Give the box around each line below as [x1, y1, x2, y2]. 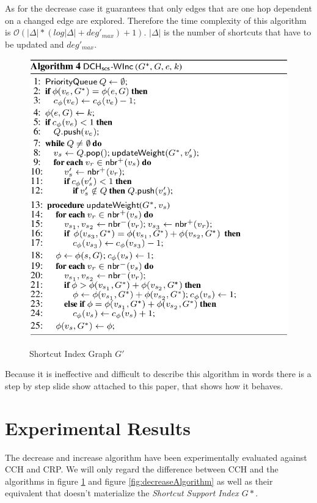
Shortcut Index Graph [29, 347, 112, 359]
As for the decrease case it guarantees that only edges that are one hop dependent [5, 2, 312, 14]
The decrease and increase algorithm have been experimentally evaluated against [5, 450, 307, 463]
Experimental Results [5, 415, 191, 440]
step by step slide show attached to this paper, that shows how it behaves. [5, 379, 283, 392]
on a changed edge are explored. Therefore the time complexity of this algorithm [5, 13, 307, 26]
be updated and [5, 37, 64, 50]
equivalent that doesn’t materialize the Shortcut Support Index [5, 486, 239, 499]
